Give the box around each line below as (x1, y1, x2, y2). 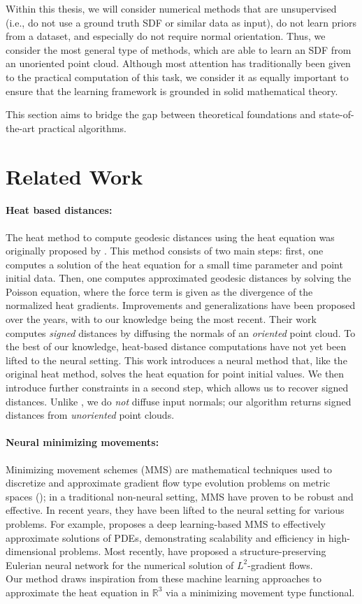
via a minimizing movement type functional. (165, 584, 355, 599)
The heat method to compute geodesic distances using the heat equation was (6, 229, 335, 244)
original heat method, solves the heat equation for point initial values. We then (6, 366, 345, 381)
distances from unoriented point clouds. (6, 408, 175, 422)
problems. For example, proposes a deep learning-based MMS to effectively (6, 517, 326, 531)
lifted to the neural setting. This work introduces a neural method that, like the (6, 352, 347, 367)
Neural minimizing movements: (6, 435, 159, 450)
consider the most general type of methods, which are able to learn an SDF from (6, 42, 352, 57)
